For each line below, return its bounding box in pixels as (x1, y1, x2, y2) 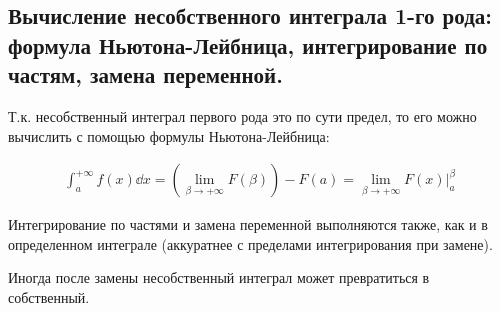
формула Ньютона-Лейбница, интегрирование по (8, 29, 488, 60)
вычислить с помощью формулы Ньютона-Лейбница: (8, 125, 330, 146)
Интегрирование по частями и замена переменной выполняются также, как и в (8, 214, 488, 235)
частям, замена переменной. (8, 59, 283, 90)
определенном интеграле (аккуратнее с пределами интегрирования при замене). (8, 233, 493, 254)
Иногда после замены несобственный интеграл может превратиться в (8, 267, 430, 288)
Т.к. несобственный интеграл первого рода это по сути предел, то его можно (8, 105, 477, 126)
